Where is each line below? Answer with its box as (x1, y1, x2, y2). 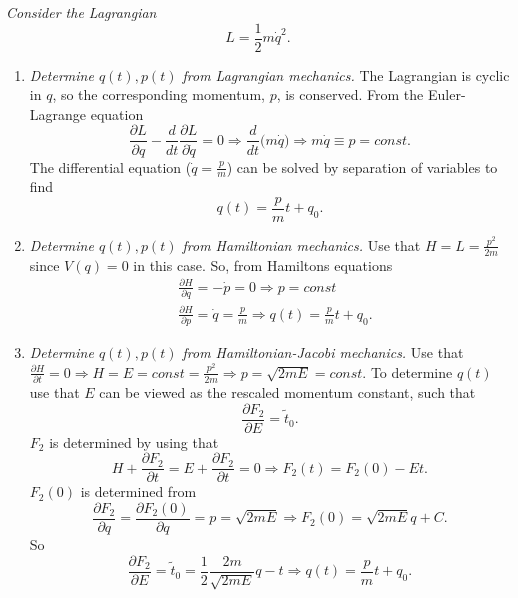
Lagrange (29, 103, 87, 124)
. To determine (362, 361, 453, 382)
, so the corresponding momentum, (52, 84, 265, 105)
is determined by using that (49, 431, 219, 452)
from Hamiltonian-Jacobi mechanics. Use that (182, 342, 464, 363)
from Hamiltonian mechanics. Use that (182, 234, 421, 255)
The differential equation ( (29, 156, 192, 177)
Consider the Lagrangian (6, 2, 157, 22)
